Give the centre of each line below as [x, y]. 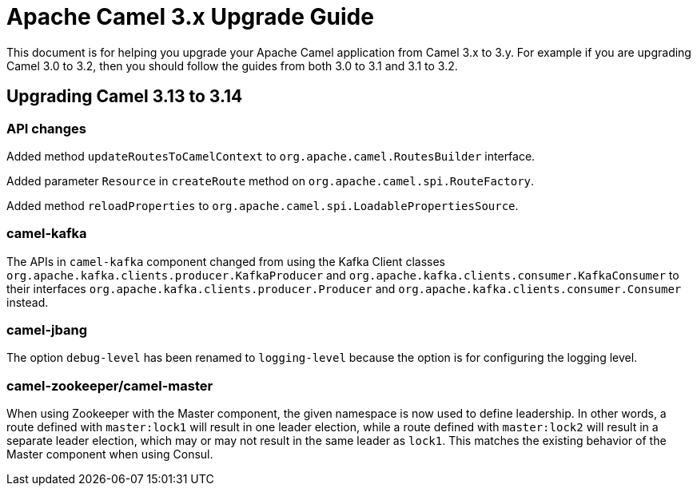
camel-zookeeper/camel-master [110, 385]
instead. [28, 302]
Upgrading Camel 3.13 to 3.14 [125, 97]
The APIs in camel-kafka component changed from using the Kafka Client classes [226, 261]
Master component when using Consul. [110, 454]
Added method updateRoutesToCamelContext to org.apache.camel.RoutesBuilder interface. [271, 156]
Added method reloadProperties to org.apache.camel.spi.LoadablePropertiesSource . [263, 205]
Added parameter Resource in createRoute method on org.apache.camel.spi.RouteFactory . [271, 181]
